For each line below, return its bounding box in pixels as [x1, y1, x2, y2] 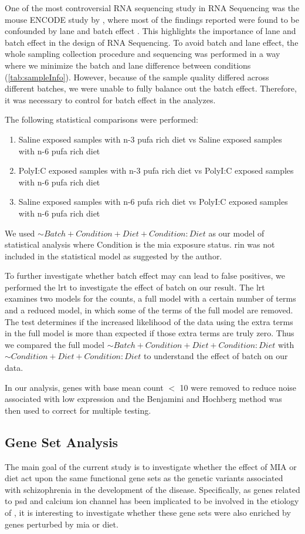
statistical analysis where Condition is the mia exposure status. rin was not [5, 238, 275, 251]
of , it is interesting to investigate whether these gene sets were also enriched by [5, 506, 291, 518]
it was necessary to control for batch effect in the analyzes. [5, 93, 216, 106]
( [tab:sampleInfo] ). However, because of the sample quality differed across [5, 70, 269, 83]
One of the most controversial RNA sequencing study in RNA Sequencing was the [5, 2, 300, 13]
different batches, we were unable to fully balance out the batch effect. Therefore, [5, 82, 297, 94]
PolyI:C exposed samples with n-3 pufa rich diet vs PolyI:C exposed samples [18, 164, 294, 177]
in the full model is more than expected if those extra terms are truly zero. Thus [5, 327, 294, 339]
